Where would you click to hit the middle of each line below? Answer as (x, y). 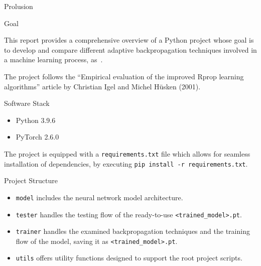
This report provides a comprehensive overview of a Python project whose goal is (129, 40)
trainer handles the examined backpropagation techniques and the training (133, 231)
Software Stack (27, 103)
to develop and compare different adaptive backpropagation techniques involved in (130, 49)
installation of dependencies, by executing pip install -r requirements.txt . (126, 163)
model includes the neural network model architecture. (99, 197)
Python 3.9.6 (36, 120)
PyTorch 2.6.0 (37, 137)
